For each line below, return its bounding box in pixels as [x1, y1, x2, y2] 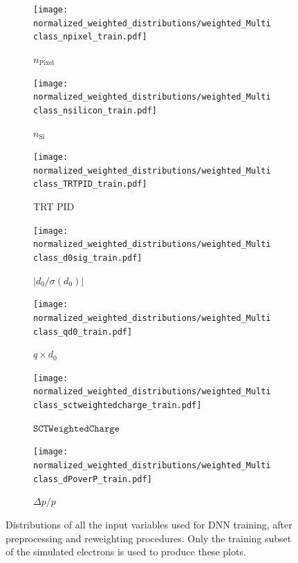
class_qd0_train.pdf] [33, 326, 133, 337]
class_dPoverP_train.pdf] [33, 474, 152, 484]
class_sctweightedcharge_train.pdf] [33, 400, 202, 411]
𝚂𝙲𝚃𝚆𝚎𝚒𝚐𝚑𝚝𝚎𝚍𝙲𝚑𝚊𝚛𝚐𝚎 [33, 423, 120, 434]
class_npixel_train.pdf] [33, 32, 147, 42]
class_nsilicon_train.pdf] [33, 105, 157, 116]
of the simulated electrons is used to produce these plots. [6, 544, 246, 559]
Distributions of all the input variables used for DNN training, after [6, 517, 292, 531]
